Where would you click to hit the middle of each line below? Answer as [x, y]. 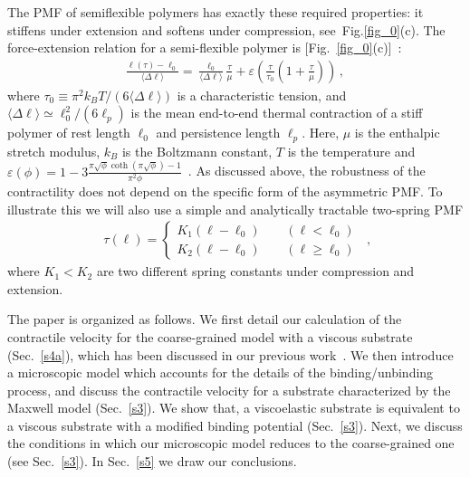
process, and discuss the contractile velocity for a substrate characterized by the [229, 390]
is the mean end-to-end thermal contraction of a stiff [277, 113]
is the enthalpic [397, 133]
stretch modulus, [54, 151]
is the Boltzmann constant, [197, 151]
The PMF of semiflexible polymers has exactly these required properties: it [216, 12]
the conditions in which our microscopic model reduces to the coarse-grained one [231, 443]
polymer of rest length [69, 133]
